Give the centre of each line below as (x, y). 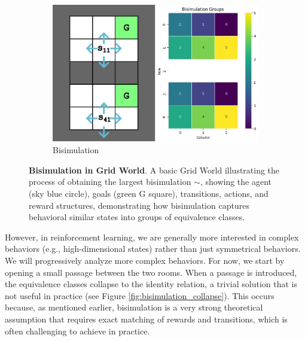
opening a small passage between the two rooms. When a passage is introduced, (151, 272)
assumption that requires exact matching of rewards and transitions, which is (146, 319)
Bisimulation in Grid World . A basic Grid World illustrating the (154, 170)
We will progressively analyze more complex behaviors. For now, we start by (145, 260)
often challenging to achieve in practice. (77, 331)
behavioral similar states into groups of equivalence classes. (137, 217)
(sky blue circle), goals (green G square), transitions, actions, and (149, 193)
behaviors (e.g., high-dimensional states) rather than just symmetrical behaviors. (153, 249)
